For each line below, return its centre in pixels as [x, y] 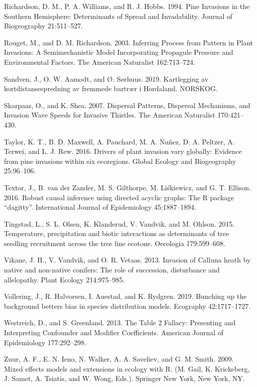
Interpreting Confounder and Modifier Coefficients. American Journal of [114, 332]
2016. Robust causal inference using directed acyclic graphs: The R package [119, 197]
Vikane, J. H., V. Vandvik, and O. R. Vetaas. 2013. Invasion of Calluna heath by [128, 260]
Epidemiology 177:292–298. [45, 342]
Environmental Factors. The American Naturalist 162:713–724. [100, 62]
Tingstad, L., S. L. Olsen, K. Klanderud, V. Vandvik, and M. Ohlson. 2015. [119, 223]
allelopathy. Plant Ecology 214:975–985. [64, 279]
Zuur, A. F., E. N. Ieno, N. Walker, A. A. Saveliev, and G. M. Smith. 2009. [119, 359]
